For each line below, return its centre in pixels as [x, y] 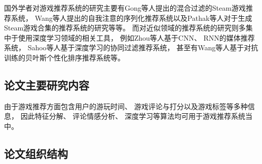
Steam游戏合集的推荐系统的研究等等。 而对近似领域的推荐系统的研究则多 [125, 28]
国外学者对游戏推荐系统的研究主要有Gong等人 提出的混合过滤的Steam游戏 [125, 8]
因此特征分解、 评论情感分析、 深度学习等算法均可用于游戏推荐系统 [133, 116]
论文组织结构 [36, 153]
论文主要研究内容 [47, 85]
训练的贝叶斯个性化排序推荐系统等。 [64, 57]
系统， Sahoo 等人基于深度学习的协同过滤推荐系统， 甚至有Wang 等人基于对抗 [131, 47]
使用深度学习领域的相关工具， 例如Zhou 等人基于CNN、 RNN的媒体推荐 [136, 37]
